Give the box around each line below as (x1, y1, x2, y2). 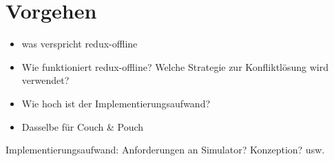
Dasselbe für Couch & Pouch (21, 119, 144, 133)
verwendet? (21, 73, 70, 87)
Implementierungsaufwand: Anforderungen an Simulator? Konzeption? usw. (6, 142, 325, 157)
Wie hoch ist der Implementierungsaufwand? (21, 96, 211, 110)
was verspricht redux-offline (21, 36, 138, 51)
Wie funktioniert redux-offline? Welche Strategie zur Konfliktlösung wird (21, 59, 329, 74)
